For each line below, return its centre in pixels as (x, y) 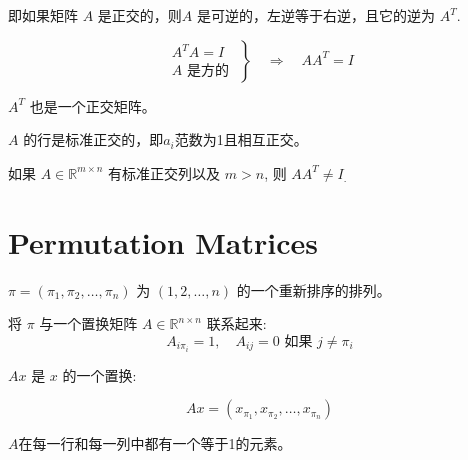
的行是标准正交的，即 (93, 139)
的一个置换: (99, 374)
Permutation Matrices (163, 241)
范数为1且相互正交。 (241, 139)
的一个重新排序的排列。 (313, 289)
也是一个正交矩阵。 (92, 105)
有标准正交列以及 (164, 172)
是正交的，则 (139, 15)
